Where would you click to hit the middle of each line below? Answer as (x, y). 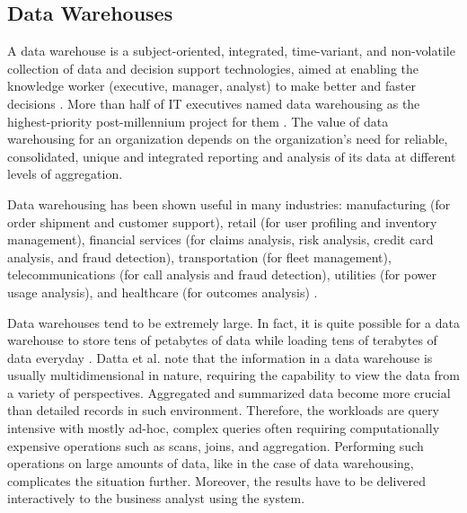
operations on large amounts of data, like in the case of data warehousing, (211, 463)
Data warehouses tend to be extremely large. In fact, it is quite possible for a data (233, 322)
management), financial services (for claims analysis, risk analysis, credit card (220, 239)
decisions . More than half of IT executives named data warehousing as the (214, 103)
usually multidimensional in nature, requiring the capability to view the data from (233, 375)
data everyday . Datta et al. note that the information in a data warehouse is (220, 357)
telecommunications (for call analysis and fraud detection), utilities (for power (222, 274)
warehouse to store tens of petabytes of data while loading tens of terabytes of (222, 340)
